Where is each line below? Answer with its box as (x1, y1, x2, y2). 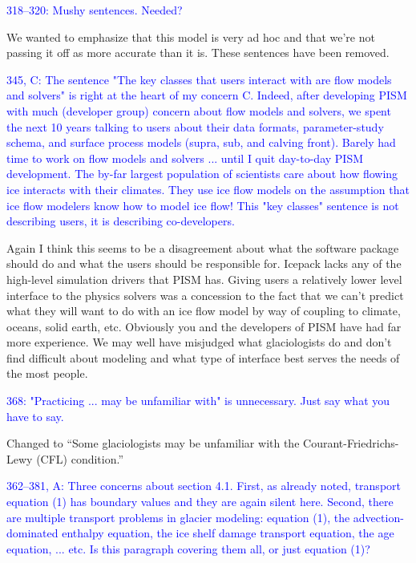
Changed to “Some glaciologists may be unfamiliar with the (6, 435, 300, 452)
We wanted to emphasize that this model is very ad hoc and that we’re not (6, 28, 375, 45)
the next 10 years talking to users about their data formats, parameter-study (6, 118, 384, 135)
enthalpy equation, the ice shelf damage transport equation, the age (62, 525, 394, 541)
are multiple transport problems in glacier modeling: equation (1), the (6, 508, 350, 525)
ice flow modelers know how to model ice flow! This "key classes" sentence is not (6, 196, 399, 213)
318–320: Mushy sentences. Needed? (6, 2, 183, 18)
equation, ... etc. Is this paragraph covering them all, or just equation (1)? (6, 540, 370, 557)
